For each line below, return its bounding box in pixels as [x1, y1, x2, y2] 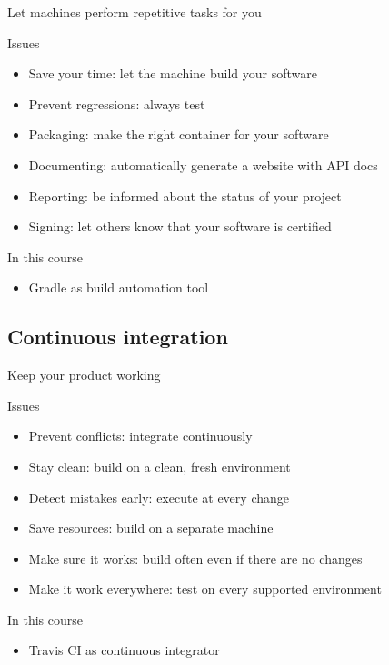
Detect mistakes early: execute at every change [28, 487, 289, 506]
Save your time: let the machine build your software [28, 64, 317, 83]
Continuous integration [7, 322, 228, 351]
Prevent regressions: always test [28, 94, 205, 113]
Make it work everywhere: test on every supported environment [28, 579, 382, 598]
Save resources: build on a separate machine [28, 518, 274, 537]
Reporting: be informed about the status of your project [28, 186, 342, 205]
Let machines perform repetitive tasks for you [7, 3, 262, 21]
